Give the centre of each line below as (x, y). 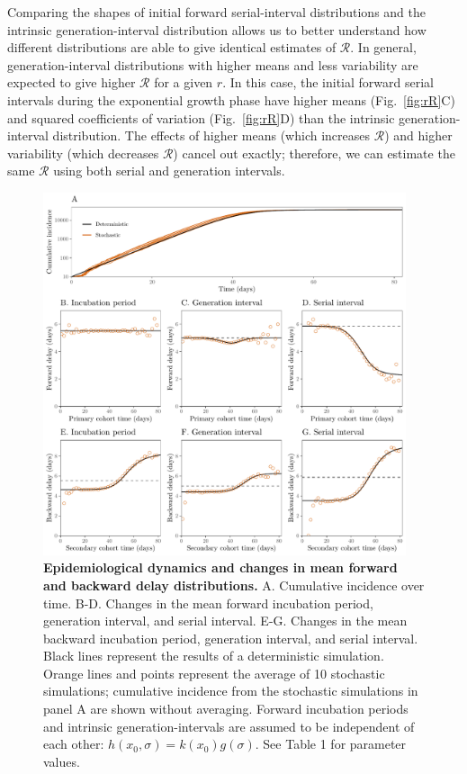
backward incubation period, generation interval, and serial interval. (231, 638)
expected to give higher (72, 82)
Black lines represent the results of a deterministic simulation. (214, 656)
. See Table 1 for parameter (331, 744)
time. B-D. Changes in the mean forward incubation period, (208, 603)
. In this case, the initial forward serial (328, 82)
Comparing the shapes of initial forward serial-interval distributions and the (217, 12)
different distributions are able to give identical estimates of (172, 47)
